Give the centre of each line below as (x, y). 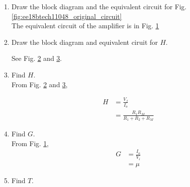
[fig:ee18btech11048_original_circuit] (67, 16)
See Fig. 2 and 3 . (37, 58)
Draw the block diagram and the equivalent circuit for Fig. (99, 6)
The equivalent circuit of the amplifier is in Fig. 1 (85, 26)
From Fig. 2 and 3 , (39, 84)
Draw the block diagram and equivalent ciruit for (85, 42)
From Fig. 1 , (30, 143)
